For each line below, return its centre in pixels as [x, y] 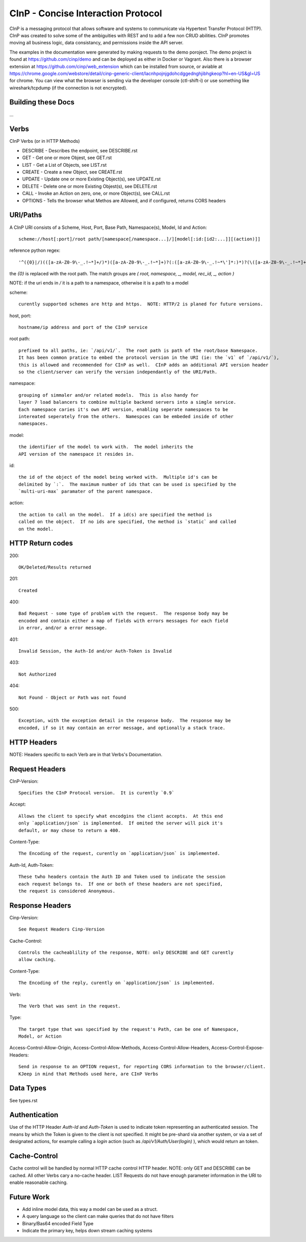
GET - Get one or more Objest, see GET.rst [67, 158]
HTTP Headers [33, 742]
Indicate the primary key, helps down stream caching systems [87, 1231]
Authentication [34, 1115]
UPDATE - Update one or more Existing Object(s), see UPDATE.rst [91, 179]
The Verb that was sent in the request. [70, 1006]
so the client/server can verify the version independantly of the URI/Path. [118, 372]
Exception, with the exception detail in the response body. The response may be [125, 721]
